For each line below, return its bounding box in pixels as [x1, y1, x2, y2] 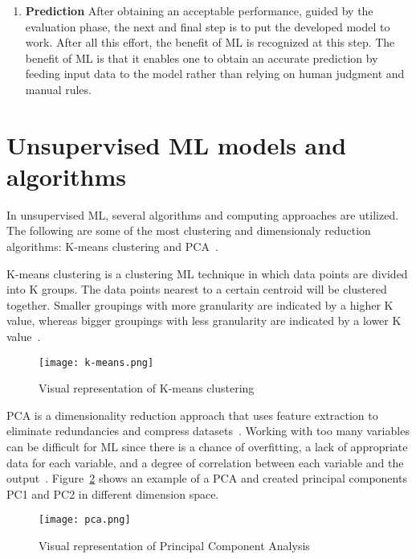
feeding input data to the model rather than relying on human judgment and [25, 65, 405, 82]
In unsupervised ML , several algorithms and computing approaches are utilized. [6, 206, 399, 223]
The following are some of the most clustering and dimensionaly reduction [6, 222, 371, 239]
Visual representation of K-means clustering [39, 380, 255, 397]
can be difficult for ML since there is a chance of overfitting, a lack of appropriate [6, 438, 408, 455]
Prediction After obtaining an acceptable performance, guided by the [25, 2, 373, 18]
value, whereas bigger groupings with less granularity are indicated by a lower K [6, 312, 402, 329]
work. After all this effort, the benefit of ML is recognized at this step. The [25, 34, 395, 51]
